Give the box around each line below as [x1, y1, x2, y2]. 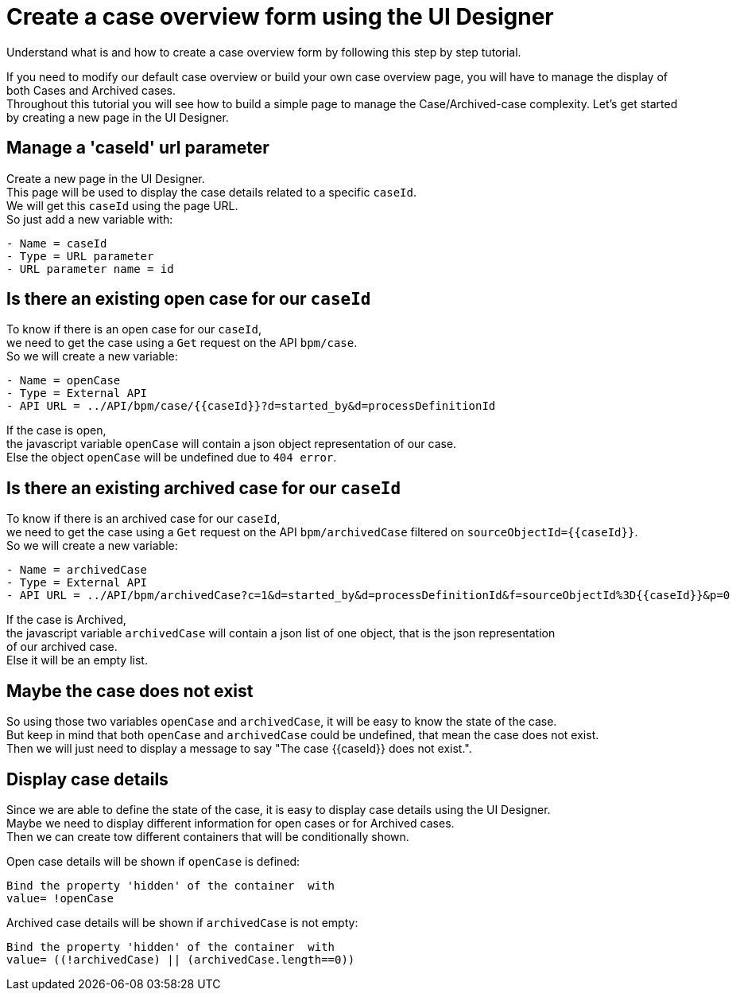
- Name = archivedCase [6, 563, 148, 577]
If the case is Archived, [6, 613, 126, 627]
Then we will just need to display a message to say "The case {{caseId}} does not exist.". [6, 742, 472, 756]
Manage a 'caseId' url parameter [6, 138, 269, 158]
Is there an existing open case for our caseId [6, 289, 371, 310]
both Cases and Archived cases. [6, 83, 176, 97]
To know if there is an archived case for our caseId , [6, 512, 281, 526]
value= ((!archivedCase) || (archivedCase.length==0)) [6, 952, 355, 966]
